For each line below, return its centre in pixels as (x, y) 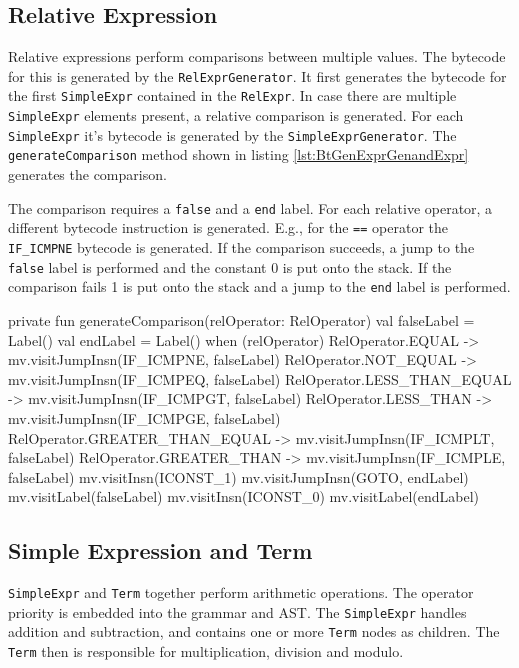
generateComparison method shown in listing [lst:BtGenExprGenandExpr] (238, 154)
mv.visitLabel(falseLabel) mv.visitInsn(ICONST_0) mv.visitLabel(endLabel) (243, 496)
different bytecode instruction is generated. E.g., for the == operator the (228, 227)
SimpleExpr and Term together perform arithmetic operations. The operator (241, 592)
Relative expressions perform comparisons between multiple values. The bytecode (257, 56)
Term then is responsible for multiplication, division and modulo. (206, 651)
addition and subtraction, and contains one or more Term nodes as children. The (254, 631)
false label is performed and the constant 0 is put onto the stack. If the (230, 266)
